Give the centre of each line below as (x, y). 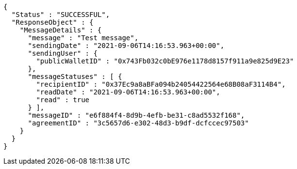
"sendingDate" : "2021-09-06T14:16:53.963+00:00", (126, 46)
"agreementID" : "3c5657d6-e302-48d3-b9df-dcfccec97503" (138, 123)
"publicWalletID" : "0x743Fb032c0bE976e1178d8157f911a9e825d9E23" (165, 61)
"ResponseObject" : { (52, 22)
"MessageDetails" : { (61, 30)
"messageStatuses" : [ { (75, 77)
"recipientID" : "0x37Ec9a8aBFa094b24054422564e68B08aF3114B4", (161, 84)
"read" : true (63, 100)
